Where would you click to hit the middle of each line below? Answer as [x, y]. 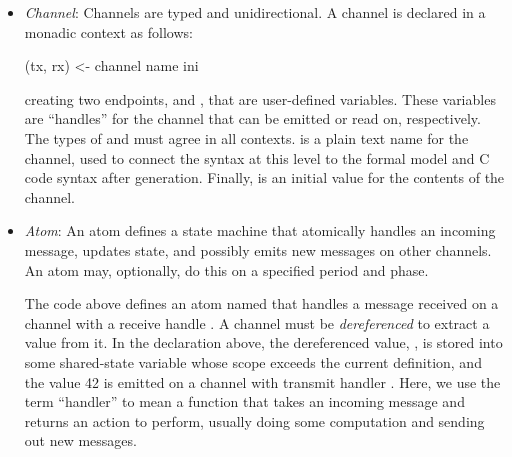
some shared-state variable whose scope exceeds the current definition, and [253, 361]
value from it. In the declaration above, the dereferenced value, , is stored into [263, 342]
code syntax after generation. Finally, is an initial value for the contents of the [264, 177]
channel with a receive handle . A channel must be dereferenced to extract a [257, 322]
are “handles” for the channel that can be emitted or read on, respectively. [252, 118]
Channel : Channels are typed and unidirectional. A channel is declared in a [255, 12]
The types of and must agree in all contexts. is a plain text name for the [246, 137]
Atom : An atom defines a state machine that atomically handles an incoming [260, 230]
